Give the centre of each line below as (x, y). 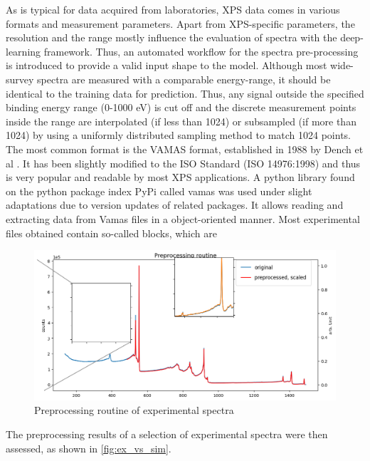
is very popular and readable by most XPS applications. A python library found (180, 177)
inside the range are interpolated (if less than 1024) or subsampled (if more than (181, 121)
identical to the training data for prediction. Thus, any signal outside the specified (185, 93)
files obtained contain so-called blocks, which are (111, 233)
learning (23, 51)
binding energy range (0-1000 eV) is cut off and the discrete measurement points (181, 107)
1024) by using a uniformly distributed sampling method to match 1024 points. (178, 135)
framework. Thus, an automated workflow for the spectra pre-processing (201, 51)
